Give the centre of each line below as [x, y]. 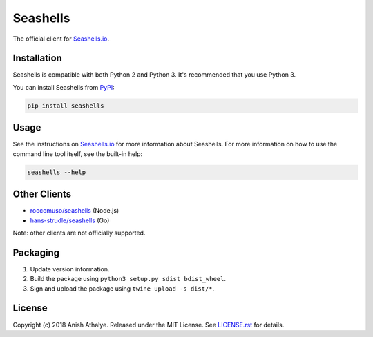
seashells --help [57, 172]
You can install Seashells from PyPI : [64, 87]
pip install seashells [66, 106]
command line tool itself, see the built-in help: [78, 154]
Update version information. [70, 269]
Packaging [36, 252]
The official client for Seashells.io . [61, 39]
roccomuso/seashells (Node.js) [75, 211]
